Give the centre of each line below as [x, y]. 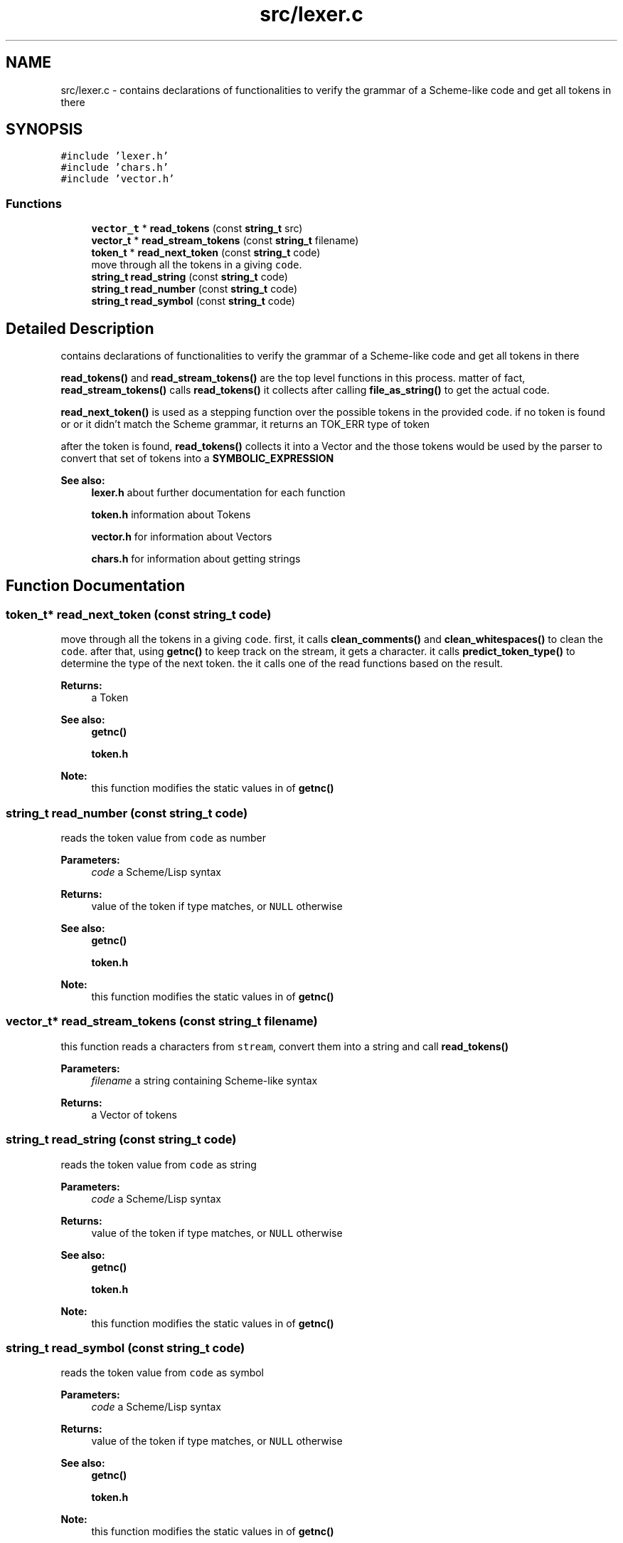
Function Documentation [95, 586]
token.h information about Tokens [171, 515]
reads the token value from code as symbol [163, 1373]
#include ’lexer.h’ [115, 156]
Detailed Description [80, 328]
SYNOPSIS [44, 130]
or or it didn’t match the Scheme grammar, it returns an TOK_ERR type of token [245, 424]
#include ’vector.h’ [118, 179]
